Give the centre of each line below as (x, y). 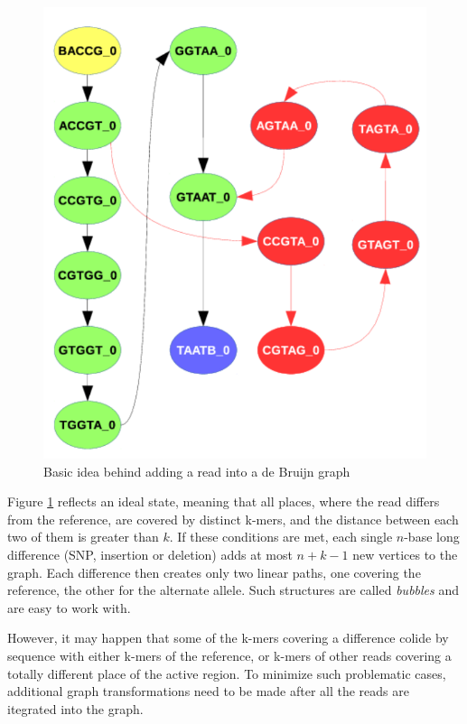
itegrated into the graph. (75, 708)
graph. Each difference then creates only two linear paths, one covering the (214, 572)
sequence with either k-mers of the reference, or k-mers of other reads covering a (229, 656)
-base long (432, 537)
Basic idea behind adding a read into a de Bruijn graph (197, 471)
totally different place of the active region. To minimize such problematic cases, (227, 673)
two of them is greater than (83, 537)
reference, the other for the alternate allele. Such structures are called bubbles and (233, 590)
